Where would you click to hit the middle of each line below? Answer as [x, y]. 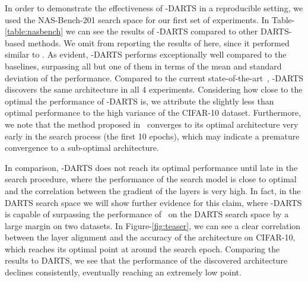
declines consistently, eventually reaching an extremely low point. [123, 272]
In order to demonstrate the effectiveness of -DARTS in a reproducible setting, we [154, 8]
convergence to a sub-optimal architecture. [82, 148]
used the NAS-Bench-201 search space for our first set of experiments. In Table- [150, 19]
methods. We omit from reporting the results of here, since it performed [158, 42]
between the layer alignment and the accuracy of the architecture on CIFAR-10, [150, 237]
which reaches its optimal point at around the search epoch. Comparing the [142, 248]
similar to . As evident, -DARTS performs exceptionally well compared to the [146, 54]
